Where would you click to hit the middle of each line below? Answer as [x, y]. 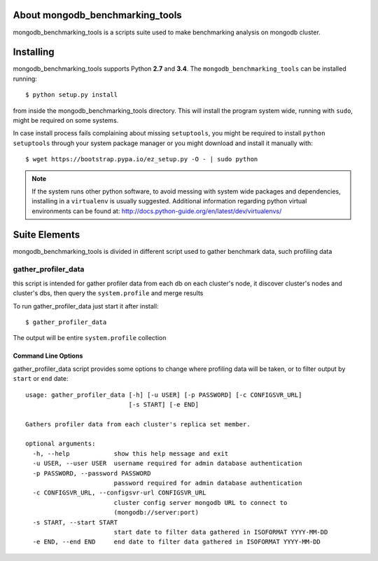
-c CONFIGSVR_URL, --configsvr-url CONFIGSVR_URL [119, 493]
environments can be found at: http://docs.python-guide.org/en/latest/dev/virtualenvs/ [157, 211]
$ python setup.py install [72, 95]
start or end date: [41, 379]
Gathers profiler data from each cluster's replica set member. [138, 424]
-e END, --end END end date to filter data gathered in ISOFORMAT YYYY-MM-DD [177, 542]
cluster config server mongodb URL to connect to [201, 502]
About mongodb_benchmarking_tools [97, 15]
